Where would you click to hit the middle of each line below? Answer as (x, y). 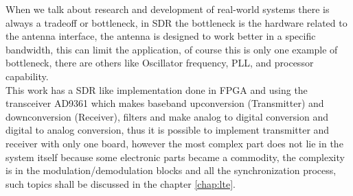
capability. (27, 76)
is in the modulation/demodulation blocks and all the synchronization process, (171, 170)
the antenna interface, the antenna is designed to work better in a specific (161, 36)
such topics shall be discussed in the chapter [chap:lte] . (121, 183)
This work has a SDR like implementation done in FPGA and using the (157, 89)
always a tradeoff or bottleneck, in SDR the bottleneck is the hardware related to (176, 22)
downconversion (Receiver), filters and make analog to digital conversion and (167, 116)
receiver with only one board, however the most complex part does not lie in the (174, 143)
